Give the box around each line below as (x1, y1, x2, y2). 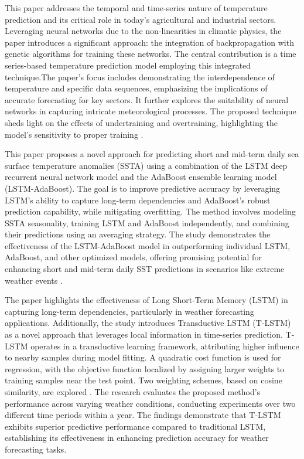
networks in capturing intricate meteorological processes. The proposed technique (5, 105, 296, 117)
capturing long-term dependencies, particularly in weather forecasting (5, 305, 254, 317)
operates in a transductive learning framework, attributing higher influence (30, 339, 299, 352)
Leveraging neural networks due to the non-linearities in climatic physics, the (5, 25, 282, 37)
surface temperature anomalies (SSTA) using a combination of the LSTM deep (5, 159, 288, 171)
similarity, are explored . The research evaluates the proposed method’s (5, 386, 261, 397)
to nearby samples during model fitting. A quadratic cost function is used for (5, 351, 281, 363)
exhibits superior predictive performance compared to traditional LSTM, (5, 420, 266, 432)
